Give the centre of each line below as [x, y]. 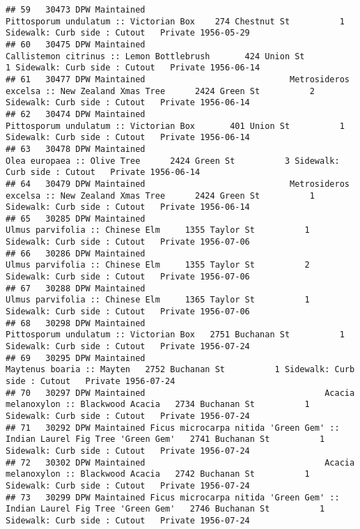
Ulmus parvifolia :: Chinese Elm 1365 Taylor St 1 [158, 300]
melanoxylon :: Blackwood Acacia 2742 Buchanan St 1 [158, 474]
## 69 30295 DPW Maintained [76, 358]
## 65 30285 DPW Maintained [76, 219]
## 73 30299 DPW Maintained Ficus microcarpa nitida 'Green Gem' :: [173, 497]
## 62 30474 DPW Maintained [76, 114]
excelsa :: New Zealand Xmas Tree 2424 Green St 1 [160, 195]
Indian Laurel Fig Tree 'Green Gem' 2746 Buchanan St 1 [165, 509]
